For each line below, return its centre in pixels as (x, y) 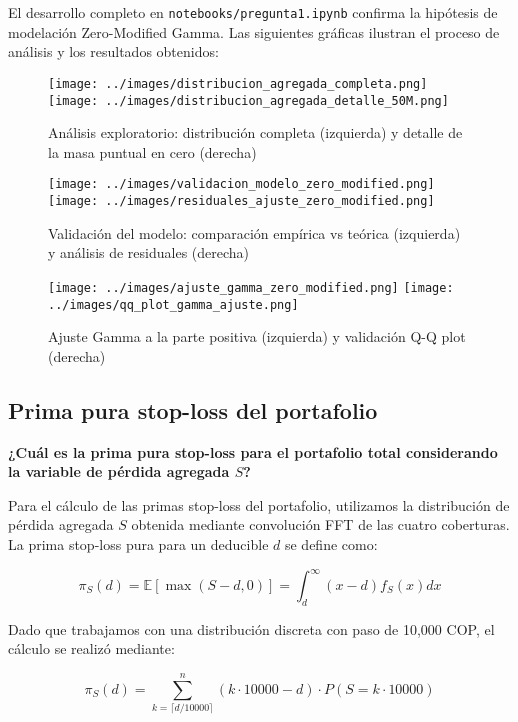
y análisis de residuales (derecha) (149, 252)
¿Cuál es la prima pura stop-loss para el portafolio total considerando (253, 451)
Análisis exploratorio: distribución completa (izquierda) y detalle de (255, 132)
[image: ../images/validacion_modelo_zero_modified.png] (241, 184)
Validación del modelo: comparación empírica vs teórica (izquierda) (254, 232)
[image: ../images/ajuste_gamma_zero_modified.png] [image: (251, 287)
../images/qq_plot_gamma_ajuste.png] (173, 304)
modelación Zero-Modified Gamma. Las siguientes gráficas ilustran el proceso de (254, 31)
